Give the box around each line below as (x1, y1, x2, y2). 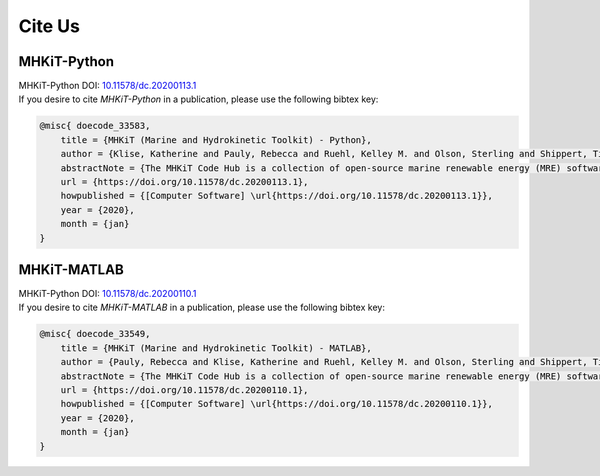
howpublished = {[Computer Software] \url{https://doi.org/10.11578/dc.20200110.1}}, (60, 398, 494, 410)
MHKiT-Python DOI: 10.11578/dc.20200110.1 (18, 288, 197, 300)
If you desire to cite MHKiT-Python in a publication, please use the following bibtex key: (18, 93, 379, 105)
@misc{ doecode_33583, (39, 120, 151, 132)
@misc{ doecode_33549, (39, 328, 151, 340)
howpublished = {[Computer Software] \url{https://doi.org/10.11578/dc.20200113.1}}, (60, 190, 494, 202)
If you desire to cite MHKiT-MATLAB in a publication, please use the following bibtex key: (18, 301, 385, 314)
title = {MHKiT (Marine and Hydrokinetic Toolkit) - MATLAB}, (60, 342, 372, 354)
